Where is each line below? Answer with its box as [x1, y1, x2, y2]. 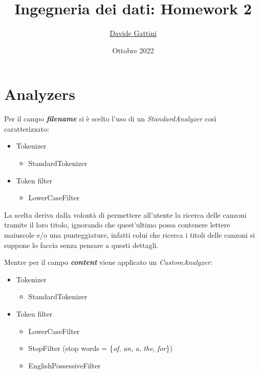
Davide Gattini [110, 28, 157, 38]
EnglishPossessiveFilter [28, 360, 101, 370]
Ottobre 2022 [112, 45, 154, 55]
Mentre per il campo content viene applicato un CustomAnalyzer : [4, 257, 212, 267]
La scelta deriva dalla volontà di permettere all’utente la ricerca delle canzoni [4, 209, 247, 220]
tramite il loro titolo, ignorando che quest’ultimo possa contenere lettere [4, 219, 230, 230]
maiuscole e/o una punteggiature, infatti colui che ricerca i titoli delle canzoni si [4, 230, 255, 240]
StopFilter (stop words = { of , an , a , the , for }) [28, 343, 172, 354]
